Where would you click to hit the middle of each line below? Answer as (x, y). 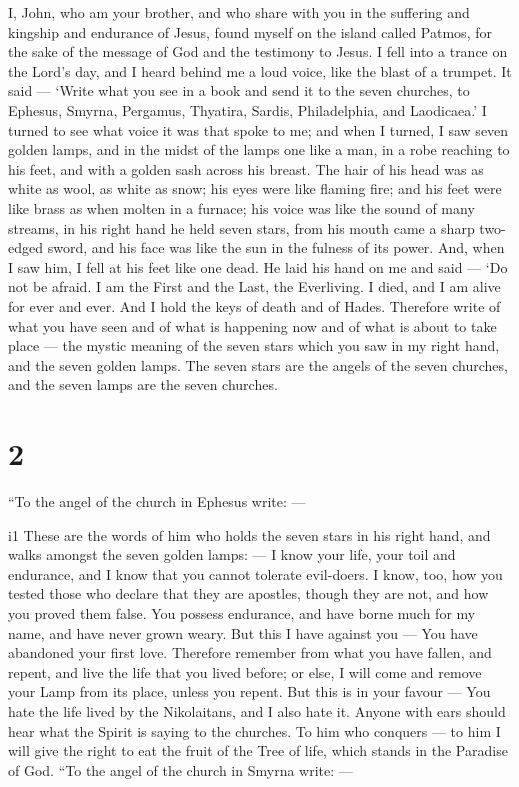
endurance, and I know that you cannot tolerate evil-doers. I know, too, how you (255, 573)
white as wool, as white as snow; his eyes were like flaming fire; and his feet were (255, 188)
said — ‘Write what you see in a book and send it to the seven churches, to (239, 90)
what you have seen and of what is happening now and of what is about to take (252, 325)
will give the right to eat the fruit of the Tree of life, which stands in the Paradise (258, 750)
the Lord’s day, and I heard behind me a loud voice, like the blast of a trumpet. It (260, 70)
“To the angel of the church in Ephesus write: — (157, 501)
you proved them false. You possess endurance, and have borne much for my (242, 612)
